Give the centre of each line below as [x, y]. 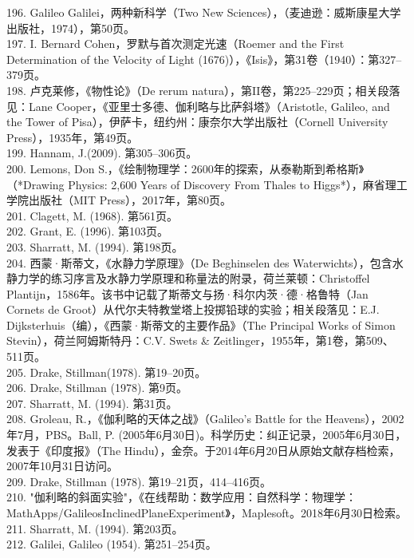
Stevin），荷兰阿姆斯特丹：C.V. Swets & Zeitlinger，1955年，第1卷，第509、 [200, 340]
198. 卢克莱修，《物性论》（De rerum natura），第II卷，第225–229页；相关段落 [203, 90]
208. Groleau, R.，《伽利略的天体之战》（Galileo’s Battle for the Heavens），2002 [205, 419]
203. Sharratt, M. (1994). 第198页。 [95, 246]
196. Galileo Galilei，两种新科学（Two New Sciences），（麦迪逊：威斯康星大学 [204, 12]
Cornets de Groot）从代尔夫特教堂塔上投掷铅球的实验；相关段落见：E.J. [193, 309]
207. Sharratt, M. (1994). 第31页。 [92, 403]
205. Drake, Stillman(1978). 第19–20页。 [106, 372]
